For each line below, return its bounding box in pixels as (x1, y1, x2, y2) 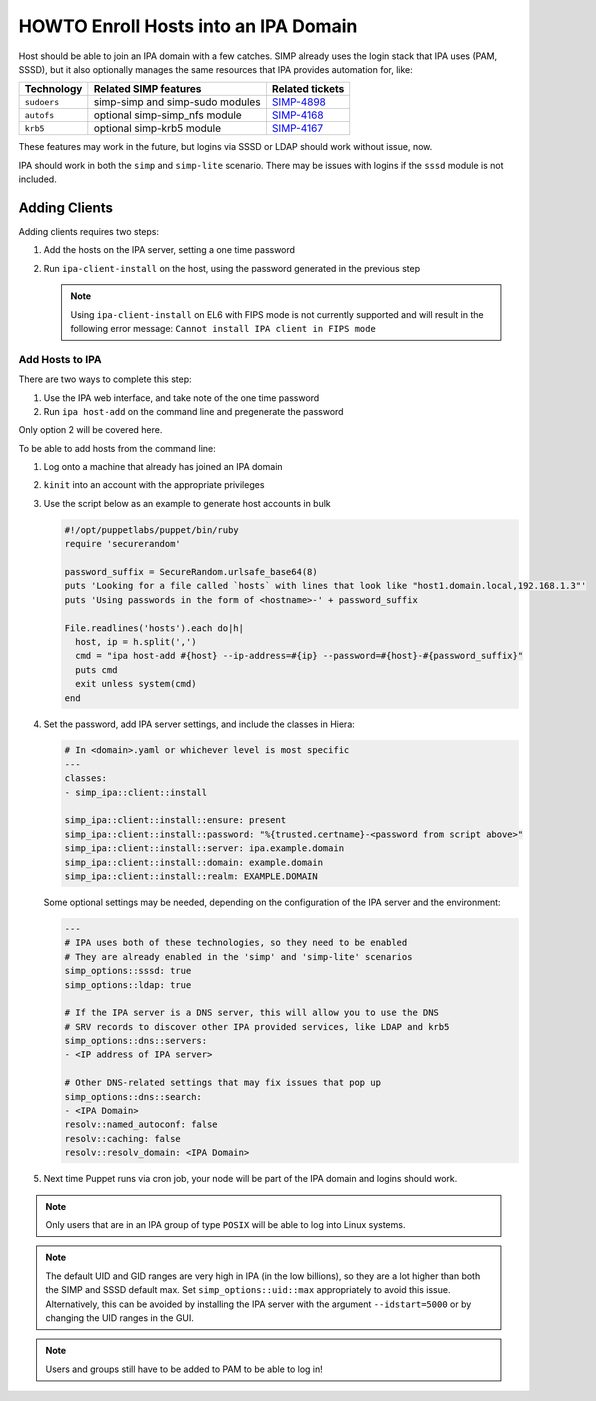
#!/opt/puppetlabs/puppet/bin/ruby (64, 524, 239, 535)
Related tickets (271, 82, 345, 96)
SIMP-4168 (271, 108, 324, 122)
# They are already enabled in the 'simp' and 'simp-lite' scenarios (64, 951, 413, 962)
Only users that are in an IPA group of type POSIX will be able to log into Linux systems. (45, 1218, 406, 1230)
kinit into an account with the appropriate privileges (43, 479, 265, 491)
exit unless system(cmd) (75, 678, 197, 690)
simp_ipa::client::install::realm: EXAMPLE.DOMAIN (64, 871, 319, 882)
